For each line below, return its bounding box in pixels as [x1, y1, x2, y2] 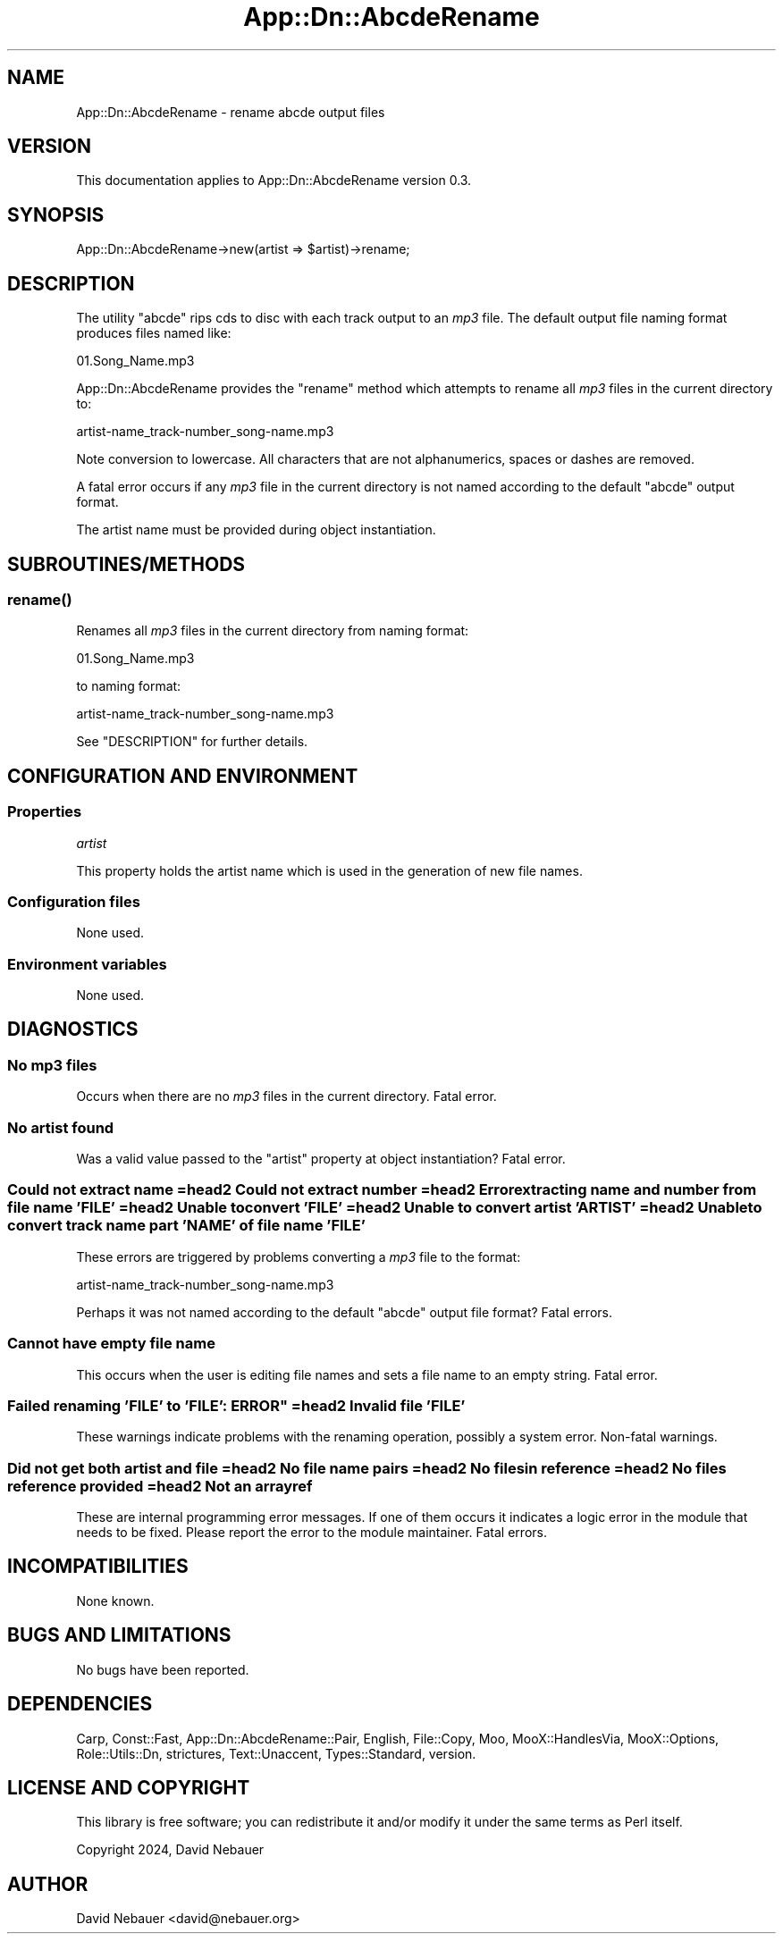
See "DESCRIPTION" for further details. [76, 734, 308, 750]
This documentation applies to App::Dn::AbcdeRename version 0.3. [76, 172, 472, 189]
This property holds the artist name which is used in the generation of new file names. [76, 862, 583, 878]
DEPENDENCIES [7, 1693, 153, 1716]
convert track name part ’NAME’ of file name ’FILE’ [7, 1216, 366, 1235]
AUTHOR [7, 1872, 88, 1895]
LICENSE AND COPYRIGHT [7, 1776, 250, 1799]
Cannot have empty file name [7, 1334, 215, 1353]
